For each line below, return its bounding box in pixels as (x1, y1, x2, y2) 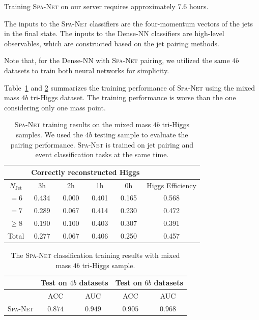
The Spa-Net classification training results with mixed (11, 250, 180, 260)
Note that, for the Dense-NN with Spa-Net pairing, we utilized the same (4, 55, 230, 66)
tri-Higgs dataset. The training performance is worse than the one (31, 92, 236, 103)
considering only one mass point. (4, 102, 106, 112)
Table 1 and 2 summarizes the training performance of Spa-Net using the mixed (4, 82, 255, 93)
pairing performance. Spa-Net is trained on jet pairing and (10, 139, 194, 150)
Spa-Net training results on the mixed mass (14, 119, 151, 130)
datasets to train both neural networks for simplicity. (4, 65, 169, 75)
